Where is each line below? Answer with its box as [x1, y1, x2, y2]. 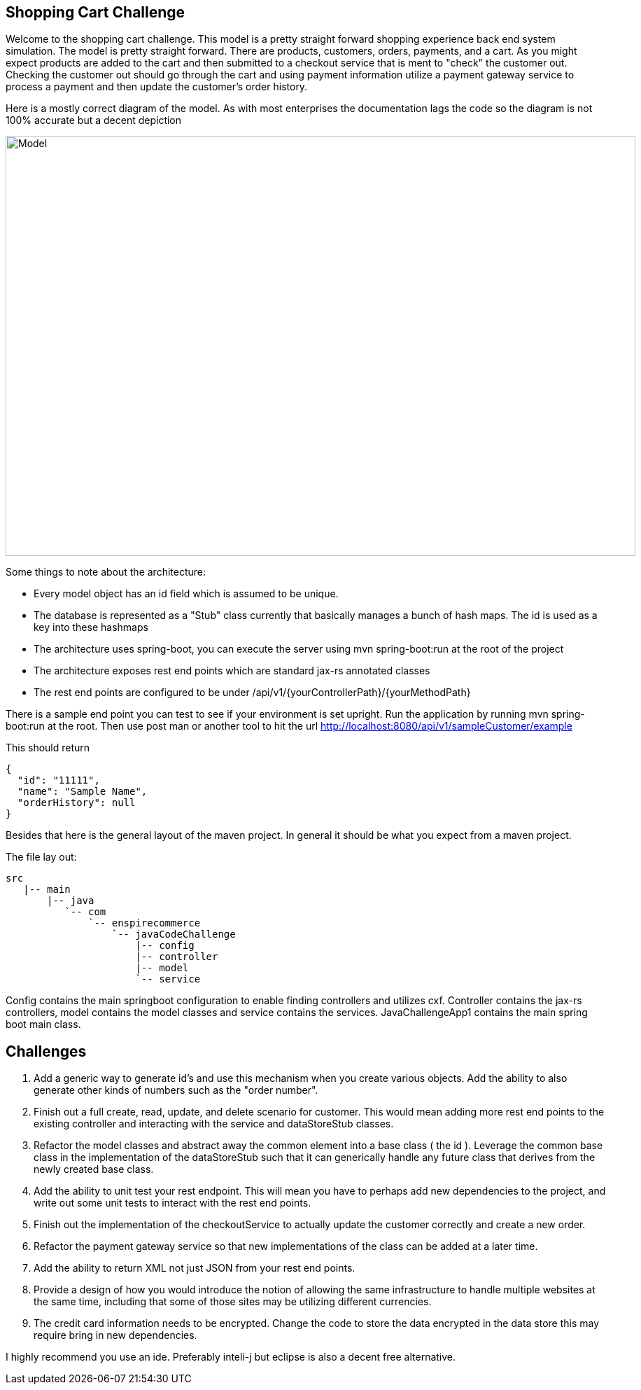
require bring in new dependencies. [34, 1329, 197, 1342]
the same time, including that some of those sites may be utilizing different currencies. [34, 1295, 432, 1308]
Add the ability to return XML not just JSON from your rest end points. [34, 1262, 355, 1274]
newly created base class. [34, 1163, 154, 1176]
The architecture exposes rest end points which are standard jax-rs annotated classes [34, 665, 430, 677]
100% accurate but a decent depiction [6, 114, 182, 127]
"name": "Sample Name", [17, 786, 148, 798]
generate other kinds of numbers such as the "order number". [34, 1084, 318, 1097]
